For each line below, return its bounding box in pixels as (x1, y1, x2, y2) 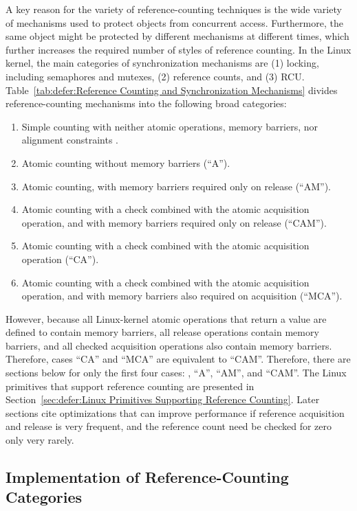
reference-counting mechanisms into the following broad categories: (6, 96, 287, 111)
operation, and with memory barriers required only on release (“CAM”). (21, 215, 327, 229)
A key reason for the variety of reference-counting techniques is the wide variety (6, 2, 342, 16)
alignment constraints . (21, 133, 118, 147)
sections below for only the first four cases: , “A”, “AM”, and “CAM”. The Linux (6, 365, 347, 380)
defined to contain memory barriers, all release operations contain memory (6, 325, 319, 339)
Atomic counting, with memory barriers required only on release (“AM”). (21, 179, 331, 193)
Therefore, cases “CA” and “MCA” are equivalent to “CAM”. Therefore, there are (6, 352, 351, 366)
